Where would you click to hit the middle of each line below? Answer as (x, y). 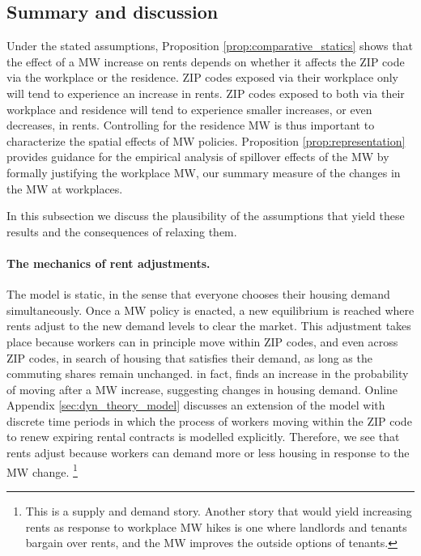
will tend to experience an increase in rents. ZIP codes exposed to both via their (206, 93)
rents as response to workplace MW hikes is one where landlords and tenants (216, 526)
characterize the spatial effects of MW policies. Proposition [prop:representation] (206, 140)
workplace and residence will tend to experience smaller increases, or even (189, 109)
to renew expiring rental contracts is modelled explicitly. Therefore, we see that (203, 437)
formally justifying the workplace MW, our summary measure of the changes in (204, 172)
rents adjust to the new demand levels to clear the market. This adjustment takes (209, 326)
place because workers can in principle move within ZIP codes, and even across (202, 341)
